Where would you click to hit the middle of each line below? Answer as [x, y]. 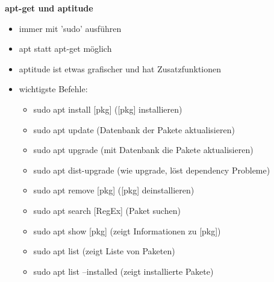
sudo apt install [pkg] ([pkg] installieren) [108, 109]
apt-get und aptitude [49, 8]
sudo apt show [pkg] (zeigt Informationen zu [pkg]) [127, 230]
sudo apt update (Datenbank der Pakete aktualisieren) [134, 129]
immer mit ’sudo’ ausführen [70, 28]
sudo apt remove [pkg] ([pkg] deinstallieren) [114, 190]
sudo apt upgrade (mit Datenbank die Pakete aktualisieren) [143, 150]
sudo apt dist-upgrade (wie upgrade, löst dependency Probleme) [152, 170]
